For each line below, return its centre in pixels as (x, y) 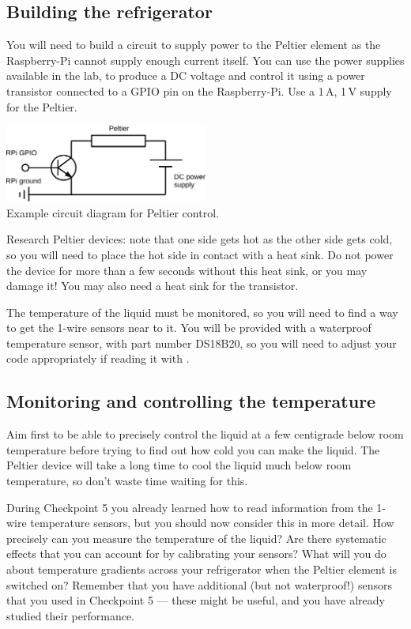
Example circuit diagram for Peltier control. (113, 212)
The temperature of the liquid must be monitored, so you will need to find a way (202, 312)
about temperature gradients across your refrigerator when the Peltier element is (202, 569)
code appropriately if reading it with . (98, 358)
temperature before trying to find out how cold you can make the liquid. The (193, 449)
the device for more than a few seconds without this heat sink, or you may (187, 270)
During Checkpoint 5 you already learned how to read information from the (190, 507)
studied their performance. (70, 615)
